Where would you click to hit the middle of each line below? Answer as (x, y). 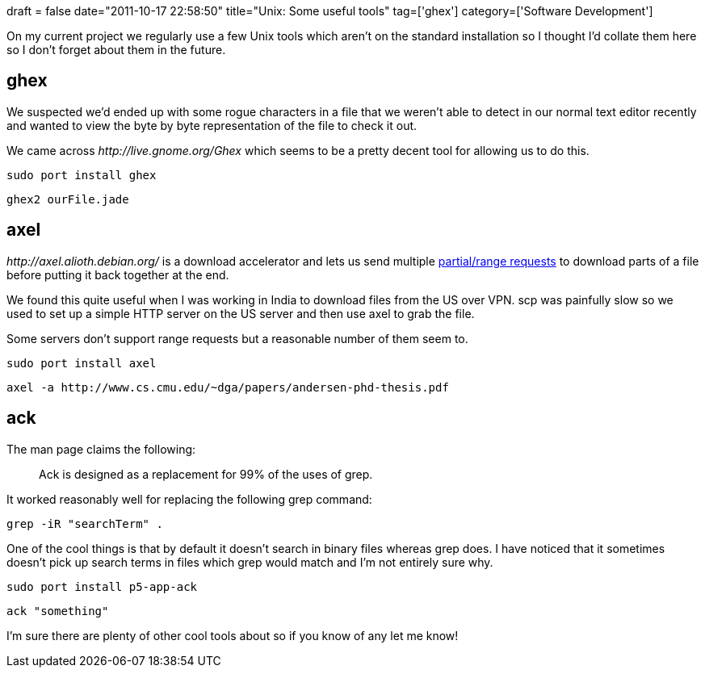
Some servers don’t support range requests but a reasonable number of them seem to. (237, 338)
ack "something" (58, 611)
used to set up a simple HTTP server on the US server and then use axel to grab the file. (241, 313)
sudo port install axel (82, 363)
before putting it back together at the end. (118, 274)
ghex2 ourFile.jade (68, 199)
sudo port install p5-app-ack (102, 586)
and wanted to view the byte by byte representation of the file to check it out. (212, 125)
